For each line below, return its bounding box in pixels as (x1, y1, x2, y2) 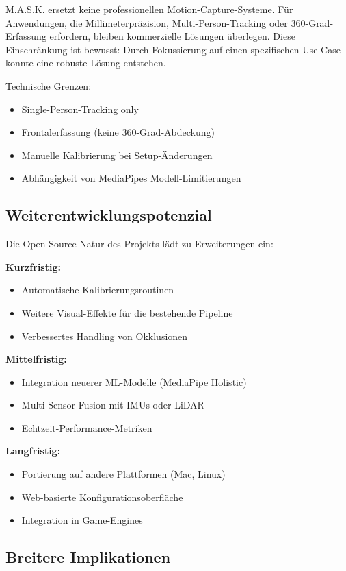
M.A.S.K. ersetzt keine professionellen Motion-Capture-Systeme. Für (5, 2, 293, 16)
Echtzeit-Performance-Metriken (21, 420, 152, 435)
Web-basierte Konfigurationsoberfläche (21, 489, 183, 504)
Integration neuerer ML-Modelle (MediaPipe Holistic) (21, 374, 247, 389)
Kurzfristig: (5, 259, 61, 274)
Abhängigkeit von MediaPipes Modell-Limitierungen (21, 171, 241, 185)
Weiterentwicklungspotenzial (5, 204, 212, 226)
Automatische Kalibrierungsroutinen (21, 282, 174, 297)
